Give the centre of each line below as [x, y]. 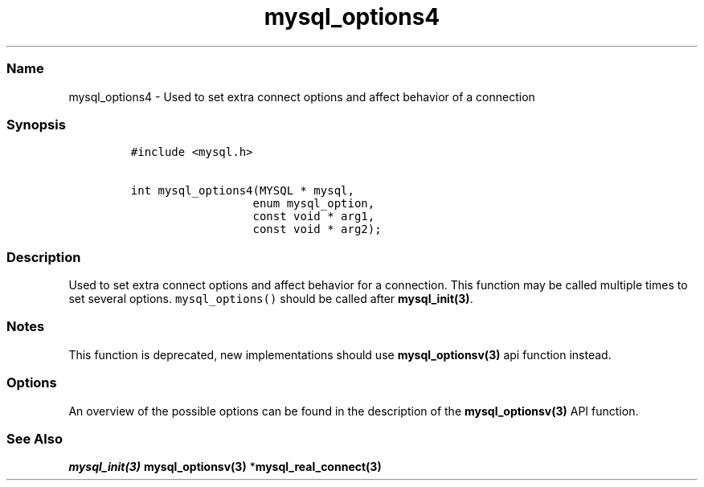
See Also [35, 438]
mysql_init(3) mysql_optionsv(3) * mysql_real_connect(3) [225, 467]
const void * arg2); [317, 229]
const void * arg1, [314, 217]
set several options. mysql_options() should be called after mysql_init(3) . [271, 299]
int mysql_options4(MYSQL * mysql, [242, 191]
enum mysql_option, [314, 204]
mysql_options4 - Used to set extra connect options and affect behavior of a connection [302, 96]
